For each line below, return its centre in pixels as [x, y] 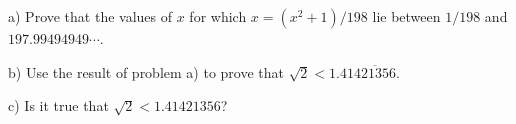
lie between [406, 16]
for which [218, 16]
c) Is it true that [58, 105]
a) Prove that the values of [90, 16]
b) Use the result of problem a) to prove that [146, 71]
